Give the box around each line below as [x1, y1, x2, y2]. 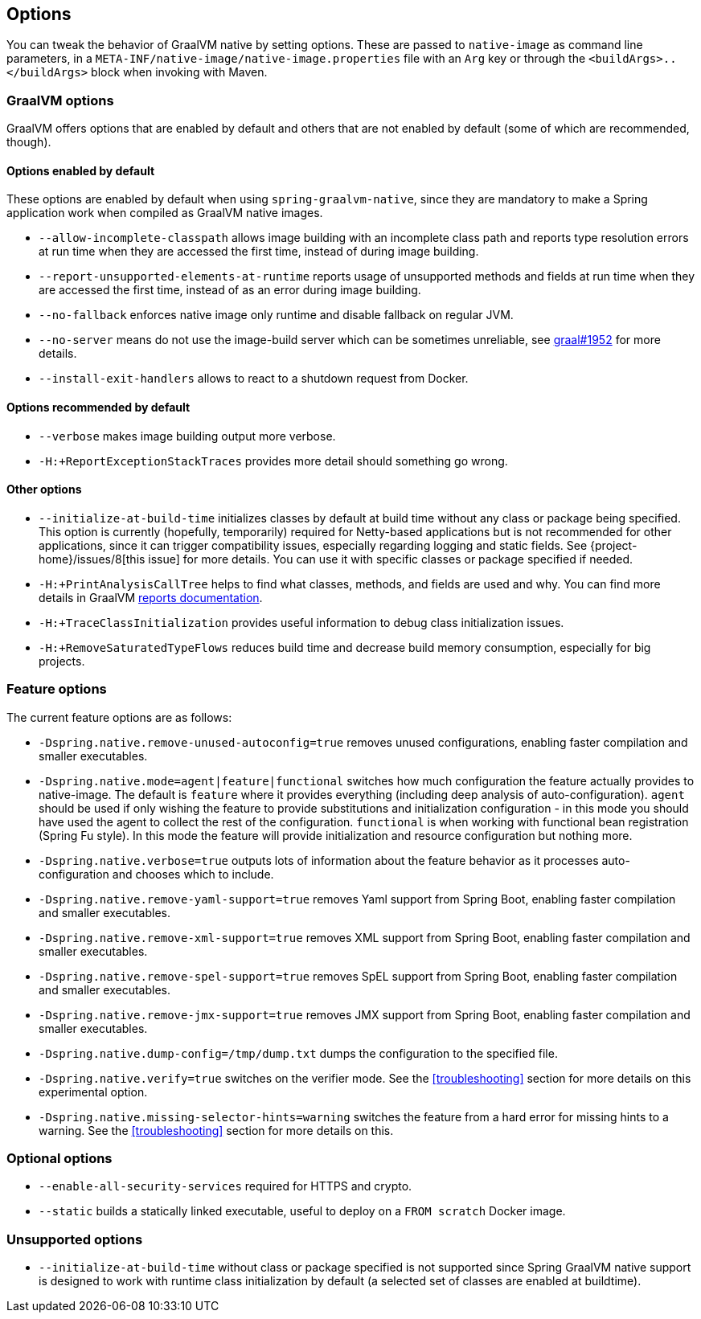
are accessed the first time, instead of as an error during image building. [39, 283, 421, 297]
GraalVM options [6, 92, 114, 109]
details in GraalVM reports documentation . [39, 590, 263, 604]
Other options [6, 482, 82, 497]
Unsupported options [6, 1231, 143, 1247]
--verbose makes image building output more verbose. [39, 428, 336, 443]
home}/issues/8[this [39, 551, 146, 566]
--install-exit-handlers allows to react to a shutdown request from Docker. [39, 371, 469, 386]
